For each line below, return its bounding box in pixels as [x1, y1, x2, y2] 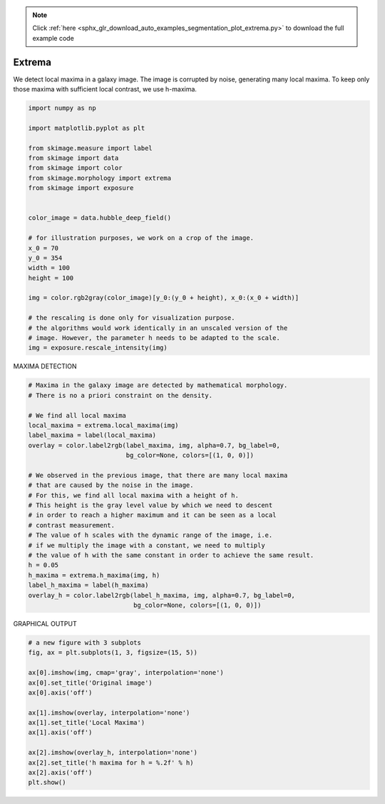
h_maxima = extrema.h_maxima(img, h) [28, 571, 160, 579]
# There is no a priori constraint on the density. [28, 391, 213, 399]
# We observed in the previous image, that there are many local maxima [28, 471, 288, 479]
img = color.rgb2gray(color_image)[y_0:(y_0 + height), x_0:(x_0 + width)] [28, 293, 299, 302]
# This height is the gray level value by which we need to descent [28, 501, 273, 510]
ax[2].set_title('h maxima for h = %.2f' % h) [28, 758, 194, 767]
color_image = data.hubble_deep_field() [28, 214, 171, 222]
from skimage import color [28, 164, 123, 172]
